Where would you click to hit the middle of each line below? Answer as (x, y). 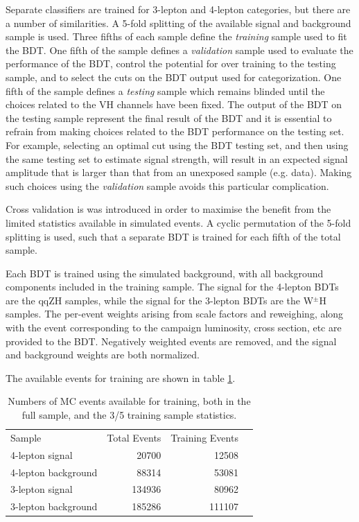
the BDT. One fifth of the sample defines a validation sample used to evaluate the (179, 50)
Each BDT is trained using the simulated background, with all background (165, 273)
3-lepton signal (42, 489)
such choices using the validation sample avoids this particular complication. (167, 185)
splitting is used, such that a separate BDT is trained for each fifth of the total (173, 236)
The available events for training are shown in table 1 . (121, 377)
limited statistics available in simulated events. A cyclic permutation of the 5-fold (178, 222)
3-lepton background (54, 506)
